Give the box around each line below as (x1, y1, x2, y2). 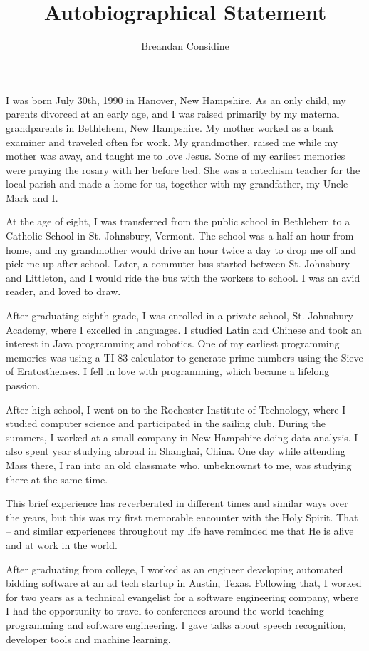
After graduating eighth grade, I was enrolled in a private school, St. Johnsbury (6, 308, 353, 323)
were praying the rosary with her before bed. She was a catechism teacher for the (6, 162, 360, 177)
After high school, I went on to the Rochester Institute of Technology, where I (6, 401, 346, 416)
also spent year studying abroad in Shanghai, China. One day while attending (6, 444, 345, 458)
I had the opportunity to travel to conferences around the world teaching (6, 603, 324, 618)
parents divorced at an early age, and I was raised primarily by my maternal (6, 106, 340, 121)
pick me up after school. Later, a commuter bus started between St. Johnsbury (6, 256, 350, 271)
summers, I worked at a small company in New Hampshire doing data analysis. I (6, 429, 358, 444)
